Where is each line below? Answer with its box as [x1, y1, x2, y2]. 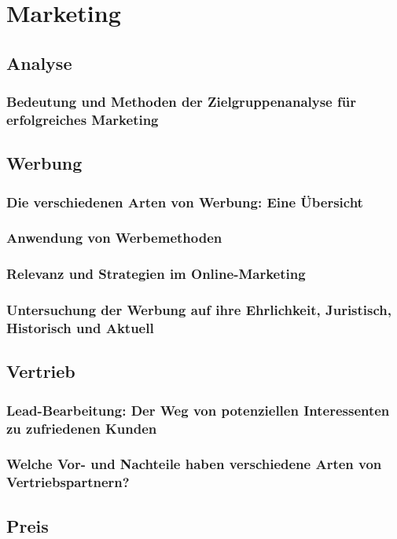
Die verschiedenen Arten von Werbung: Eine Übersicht [6, 192, 363, 211]
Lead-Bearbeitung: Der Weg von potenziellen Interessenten [6, 400, 390, 420]
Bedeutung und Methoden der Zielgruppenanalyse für [6, 92, 356, 112]
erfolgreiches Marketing [6, 110, 159, 129]
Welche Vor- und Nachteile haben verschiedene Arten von [6, 454, 382, 474]
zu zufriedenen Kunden [6, 418, 157, 438]
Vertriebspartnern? [6, 472, 130, 492]
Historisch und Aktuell [6, 318, 154, 338]
